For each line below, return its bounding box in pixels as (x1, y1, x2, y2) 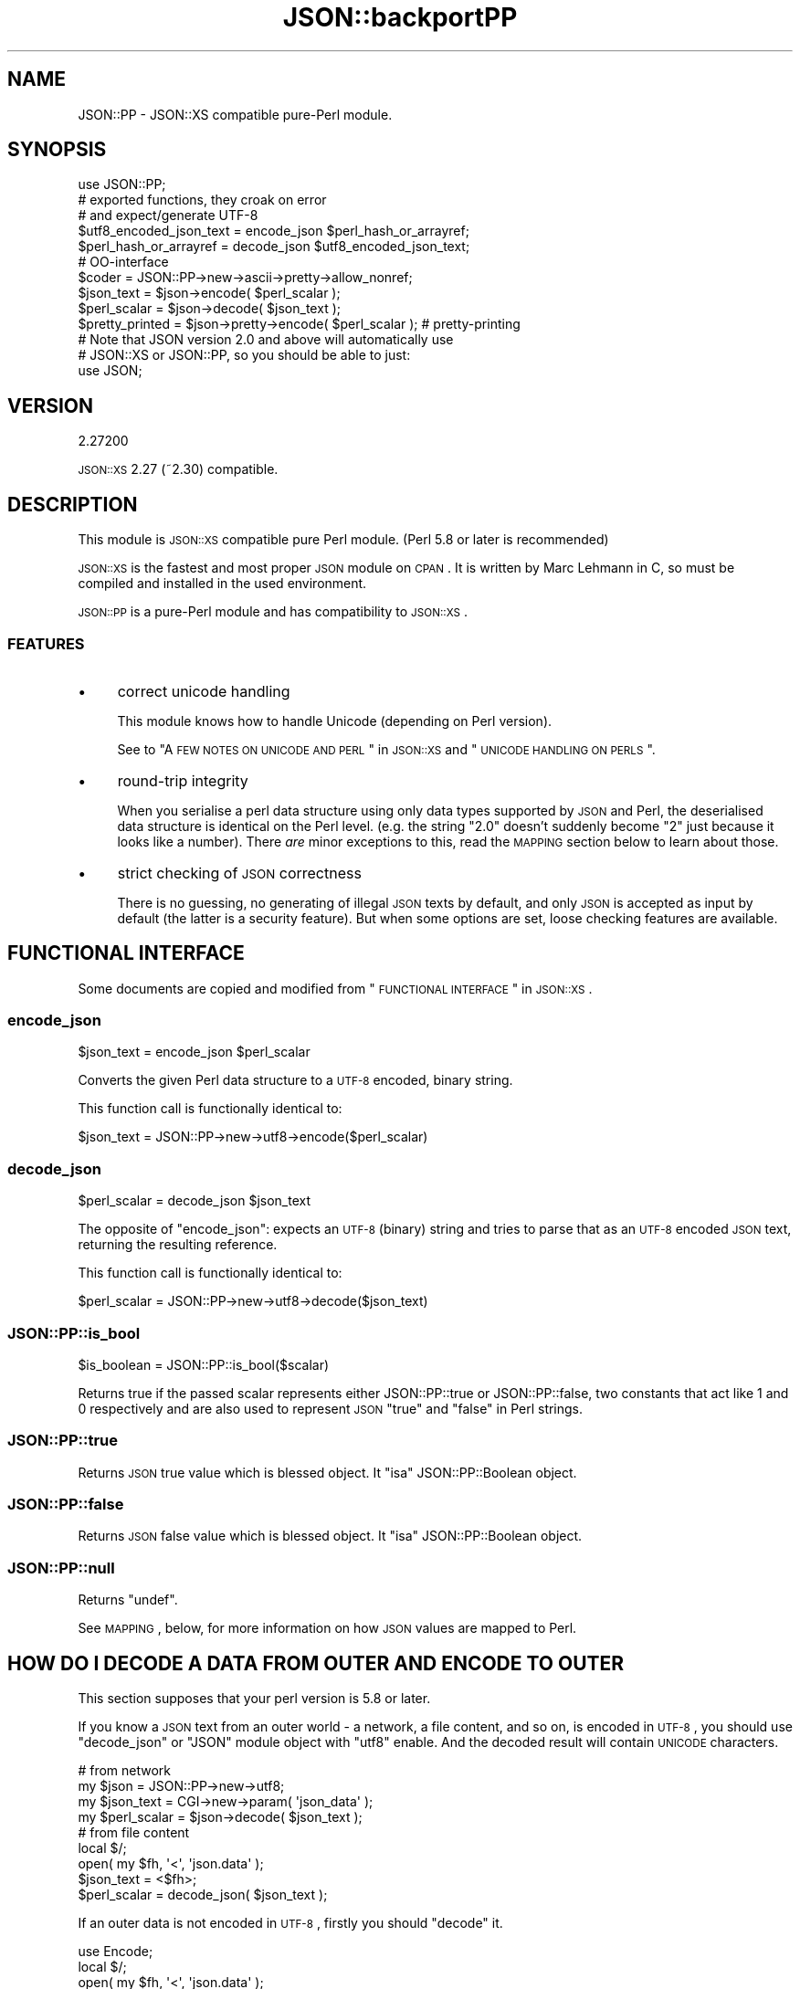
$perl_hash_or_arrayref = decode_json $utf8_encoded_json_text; (78, 238, 470, 255)
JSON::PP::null (7, 1558, 115, 1577)
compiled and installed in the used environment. (78, 575, 367, 592)
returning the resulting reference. (78, 1237, 278, 1253)
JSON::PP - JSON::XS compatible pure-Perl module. (78, 106, 393, 122)
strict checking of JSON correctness (117, 863, 362, 882)
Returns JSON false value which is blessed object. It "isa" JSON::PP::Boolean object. (78, 1528, 583, 1544)
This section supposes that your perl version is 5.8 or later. (78, 1690, 431, 1707)
